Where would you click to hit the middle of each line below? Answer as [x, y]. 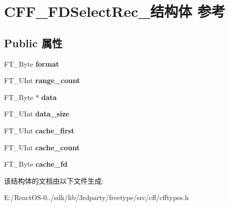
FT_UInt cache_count [42, 147]
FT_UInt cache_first [39, 130]
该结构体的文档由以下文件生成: [54, 180]
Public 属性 [33, 43]
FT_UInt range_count [42, 80]
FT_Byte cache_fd [36, 164]
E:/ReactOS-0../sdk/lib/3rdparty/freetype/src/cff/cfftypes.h [97, 197]
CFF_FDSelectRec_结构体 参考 [115, 11]
